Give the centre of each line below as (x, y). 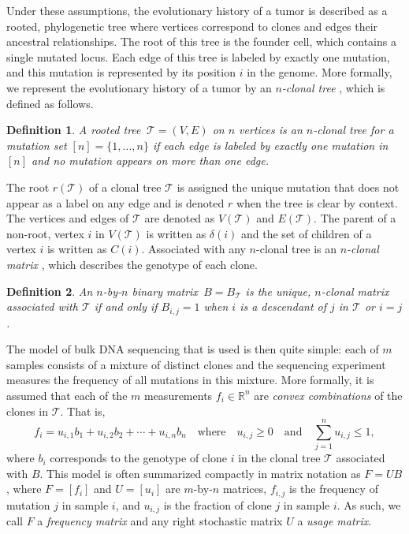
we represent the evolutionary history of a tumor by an (139, 87)
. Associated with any (193, 249)
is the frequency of (334, 489)
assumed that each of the (67, 395)
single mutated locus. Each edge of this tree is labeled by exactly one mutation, (198, 56)
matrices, (245, 489)
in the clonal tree (279, 458)
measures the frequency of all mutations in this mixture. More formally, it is (190, 380)
